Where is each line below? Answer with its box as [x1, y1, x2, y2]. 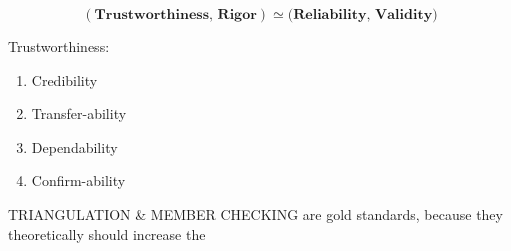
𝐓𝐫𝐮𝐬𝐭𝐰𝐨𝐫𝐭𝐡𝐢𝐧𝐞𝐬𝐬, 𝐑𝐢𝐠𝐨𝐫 [94, 8, 257, 22]
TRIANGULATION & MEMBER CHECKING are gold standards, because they [8, 203, 503, 224]
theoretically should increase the [8, 223, 206, 244]
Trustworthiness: [8, 36, 110, 56]
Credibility [31, 69, 98, 90]
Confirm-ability [31, 170, 126, 191]
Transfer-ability [31, 103, 127, 124]
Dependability [31, 136, 118, 157]
